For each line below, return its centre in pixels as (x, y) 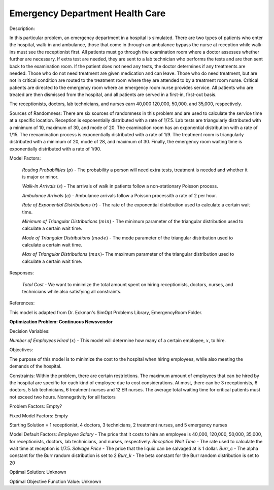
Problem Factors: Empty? (36, 406)
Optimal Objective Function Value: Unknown (55, 481)
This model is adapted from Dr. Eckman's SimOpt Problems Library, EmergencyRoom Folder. (106, 312)
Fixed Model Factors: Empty (39, 416)
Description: (22, 28)
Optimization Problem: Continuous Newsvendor (61, 322)
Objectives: (21, 350)
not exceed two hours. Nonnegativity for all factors (63, 397)
